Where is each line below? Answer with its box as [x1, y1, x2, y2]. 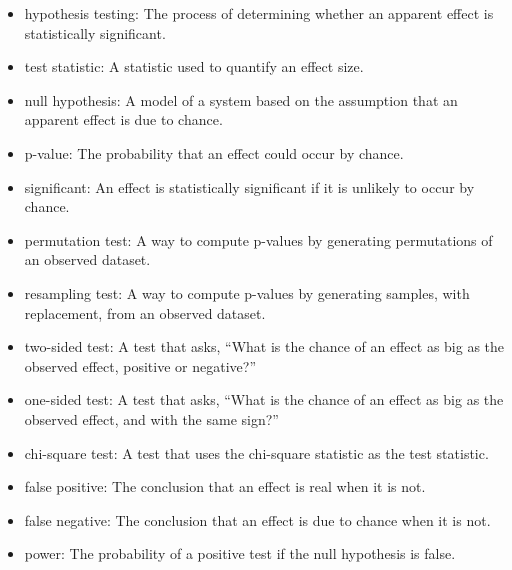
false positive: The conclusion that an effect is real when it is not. [24, 476, 426, 497]
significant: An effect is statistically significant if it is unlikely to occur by [24, 176, 475, 197]
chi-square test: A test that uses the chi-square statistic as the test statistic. [24, 442, 489, 463]
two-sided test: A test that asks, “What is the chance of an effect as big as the [24, 336, 505, 357]
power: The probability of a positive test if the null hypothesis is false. [24, 543, 456, 564]
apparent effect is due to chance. [24, 109, 223, 130]
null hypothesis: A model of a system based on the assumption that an [24, 89, 458, 110]
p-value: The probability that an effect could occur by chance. [24, 142, 404, 163]
